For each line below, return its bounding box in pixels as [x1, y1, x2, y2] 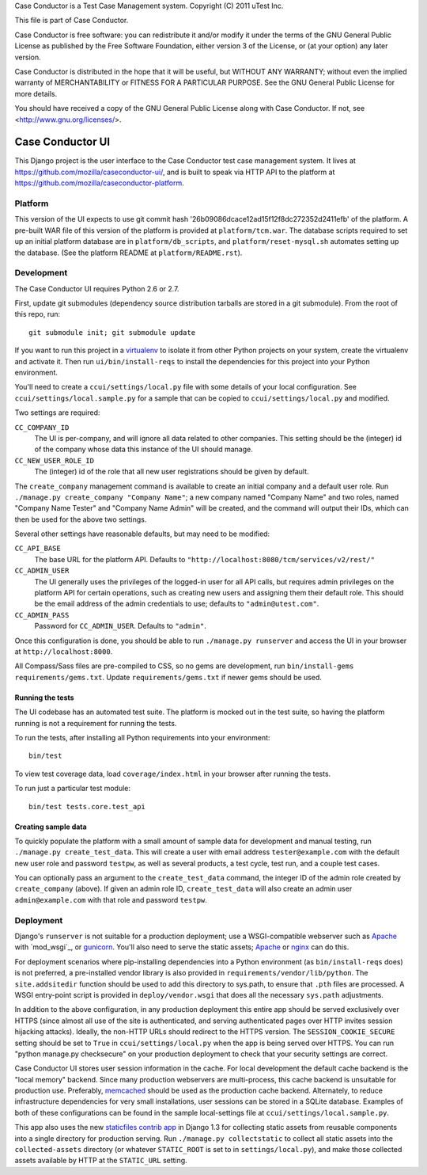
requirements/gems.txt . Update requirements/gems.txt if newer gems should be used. [14, 672, 322, 682]
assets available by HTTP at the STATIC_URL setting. [14, 1156, 187, 1165]
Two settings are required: [14, 408, 100, 417]
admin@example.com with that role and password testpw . [14, 895, 207, 904]
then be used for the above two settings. [14, 515, 147, 524]
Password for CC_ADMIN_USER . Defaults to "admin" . [34, 622, 207, 631]
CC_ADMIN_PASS [14, 610, 70, 619]
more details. [14, 89, 58, 98]
